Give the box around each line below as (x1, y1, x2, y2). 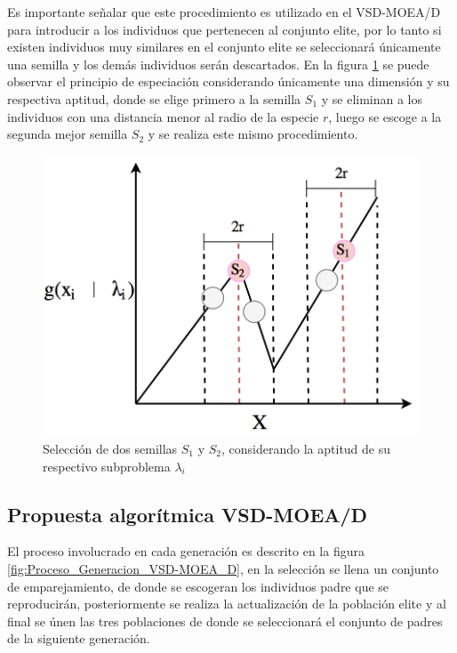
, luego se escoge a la (328, 107, 442, 125)
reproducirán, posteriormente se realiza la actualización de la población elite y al (7, 594, 446, 613)
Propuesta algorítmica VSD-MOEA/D (7, 500, 368, 528)
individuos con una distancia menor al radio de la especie (7, 107, 319, 125)
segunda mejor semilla (7, 125, 128, 143)
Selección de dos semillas (43, 439, 178, 458)
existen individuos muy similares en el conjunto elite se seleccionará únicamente (7, 37, 441, 56)
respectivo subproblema (43, 456, 171, 475)
